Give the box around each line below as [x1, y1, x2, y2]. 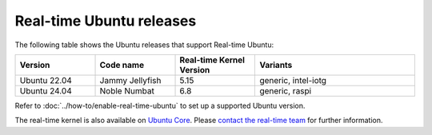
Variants [259, 59, 293, 70]
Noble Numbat [99, 85, 155, 96]
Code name [99, 59, 144, 70]
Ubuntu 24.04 [19, 85, 72, 96]
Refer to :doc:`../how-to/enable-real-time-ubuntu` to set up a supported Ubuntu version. [14, 101, 306, 110]
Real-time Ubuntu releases [14, 12, 197, 30]
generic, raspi [259, 85, 312, 96]
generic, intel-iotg [259, 74, 327, 85]
